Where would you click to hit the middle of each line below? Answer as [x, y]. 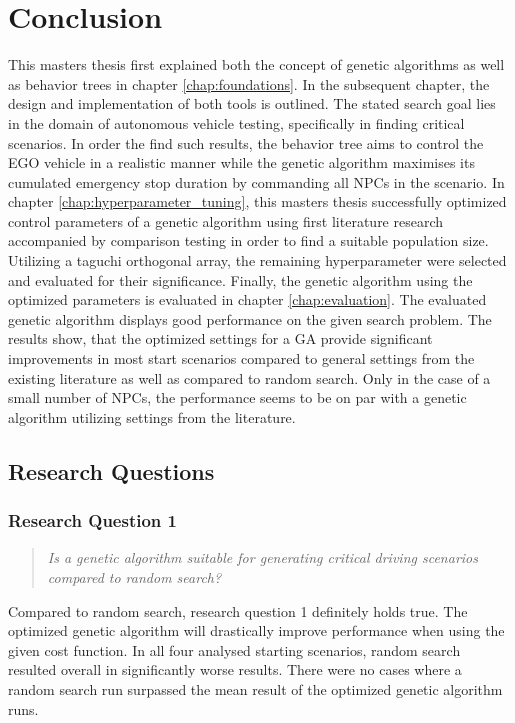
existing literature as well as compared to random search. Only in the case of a [249, 377]
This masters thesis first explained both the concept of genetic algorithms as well [256, 64]
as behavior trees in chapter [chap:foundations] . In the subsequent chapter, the [249, 83]
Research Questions [111, 470]
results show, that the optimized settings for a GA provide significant [220, 338]
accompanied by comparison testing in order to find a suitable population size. [248, 240]
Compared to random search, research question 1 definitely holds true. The [238, 610]
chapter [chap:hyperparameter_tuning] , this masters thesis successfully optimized [257, 201]
